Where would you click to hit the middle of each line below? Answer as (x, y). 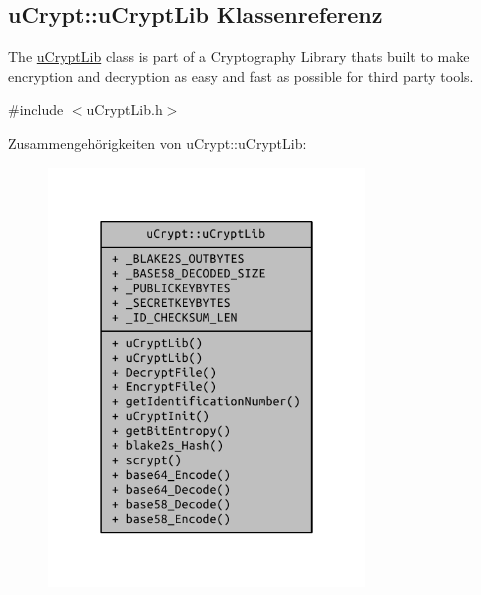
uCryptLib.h (124, 109)
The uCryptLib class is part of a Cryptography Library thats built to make (239, 56)
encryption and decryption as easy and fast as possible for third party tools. (241, 75)
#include (36, 109)
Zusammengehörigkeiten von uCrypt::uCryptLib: (157, 142)
